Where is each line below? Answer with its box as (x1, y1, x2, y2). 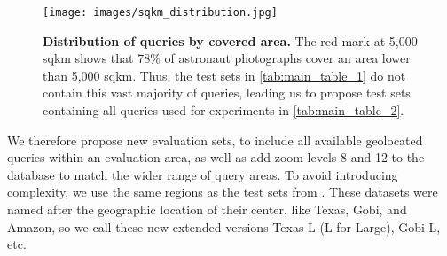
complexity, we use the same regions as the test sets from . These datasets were (7, 182, 438, 201)
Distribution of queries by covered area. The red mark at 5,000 (43, 31, 418, 50)
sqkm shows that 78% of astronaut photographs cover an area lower (43, 49, 411, 67)
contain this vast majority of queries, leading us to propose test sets (43, 83, 411, 102)
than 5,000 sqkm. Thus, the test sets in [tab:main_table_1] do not (43, 66, 406, 84)
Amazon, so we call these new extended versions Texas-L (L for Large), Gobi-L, (7, 217, 441, 236)
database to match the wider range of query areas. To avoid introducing (7, 165, 398, 183)
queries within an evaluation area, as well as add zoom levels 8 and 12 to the (7, 148, 425, 167)
